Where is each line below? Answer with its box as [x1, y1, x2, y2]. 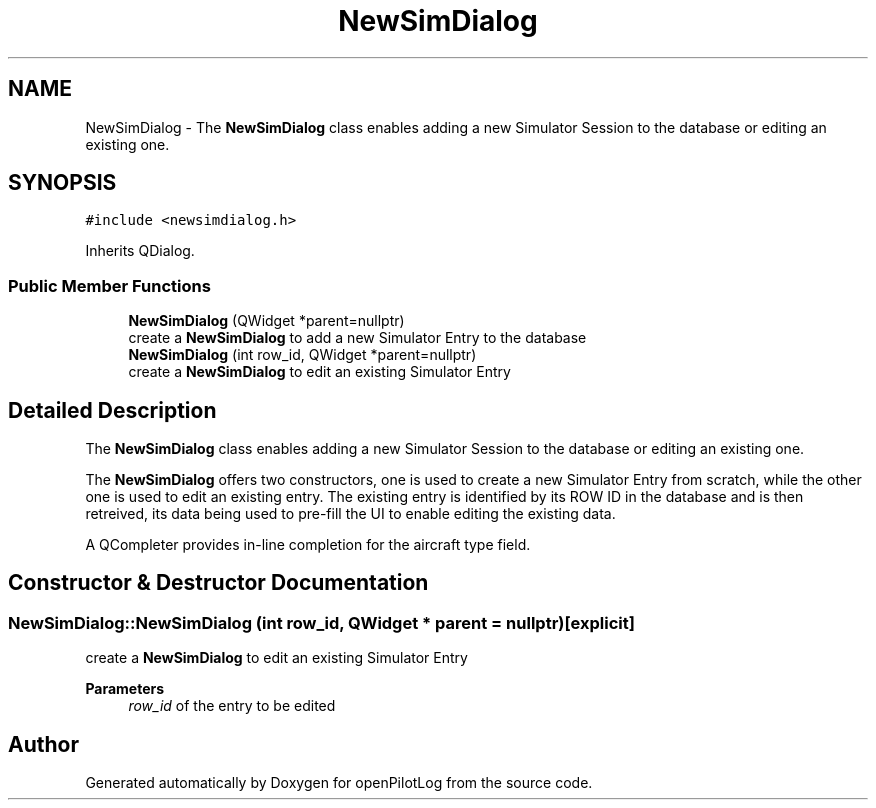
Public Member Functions [8, 275, 211, 296]
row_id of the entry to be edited [128, 697, 336, 715]
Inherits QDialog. [85, 242, 195, 260]
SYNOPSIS [8, 170, 117, 196]
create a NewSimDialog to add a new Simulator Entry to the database [128, 329, 587, 347]
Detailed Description [8, 397, 217, 423]
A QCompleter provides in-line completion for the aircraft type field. [85, 536, 531, 554]
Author [8, 731, 79, 757]
